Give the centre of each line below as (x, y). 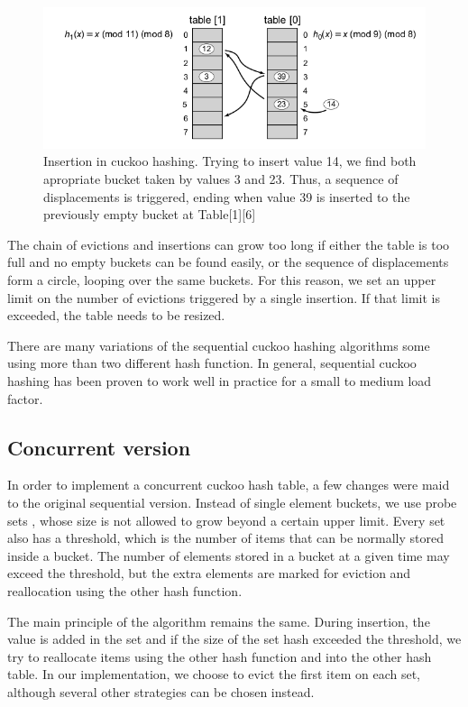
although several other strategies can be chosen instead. (161, 691)
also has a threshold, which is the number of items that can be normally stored (225, 538)
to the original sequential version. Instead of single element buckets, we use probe (232, 502)
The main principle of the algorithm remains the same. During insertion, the (219, 621)
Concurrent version (99, 447)
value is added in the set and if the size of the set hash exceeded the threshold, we (234, 639)
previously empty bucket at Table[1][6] (150, 214)
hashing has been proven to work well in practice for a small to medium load (220, 380)
